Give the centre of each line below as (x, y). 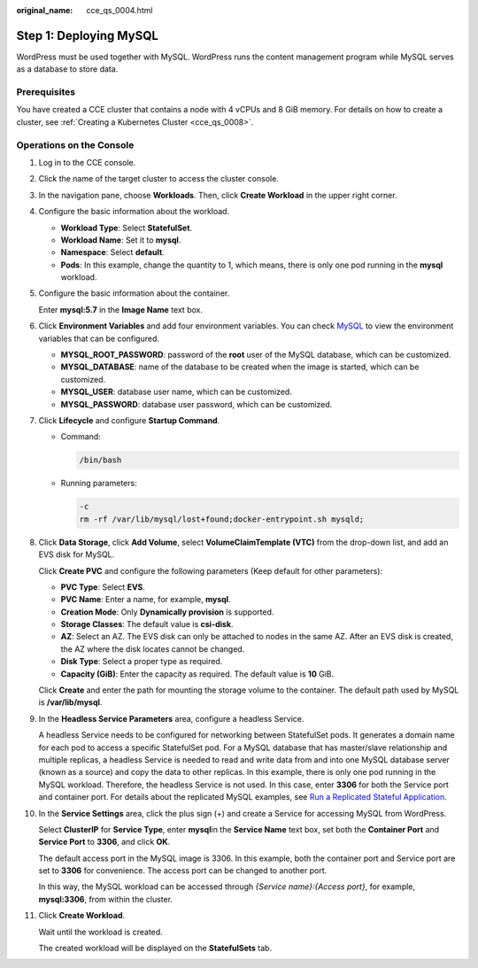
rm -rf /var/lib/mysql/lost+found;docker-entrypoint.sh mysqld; (222, 519)
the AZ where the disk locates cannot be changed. (153, 649)
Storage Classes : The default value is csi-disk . (147, 624)
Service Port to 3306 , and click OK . (104, 842)
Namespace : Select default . (113, 252)
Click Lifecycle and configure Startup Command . (129, 420)
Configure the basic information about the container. (134, 293)
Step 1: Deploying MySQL (88, 35)
